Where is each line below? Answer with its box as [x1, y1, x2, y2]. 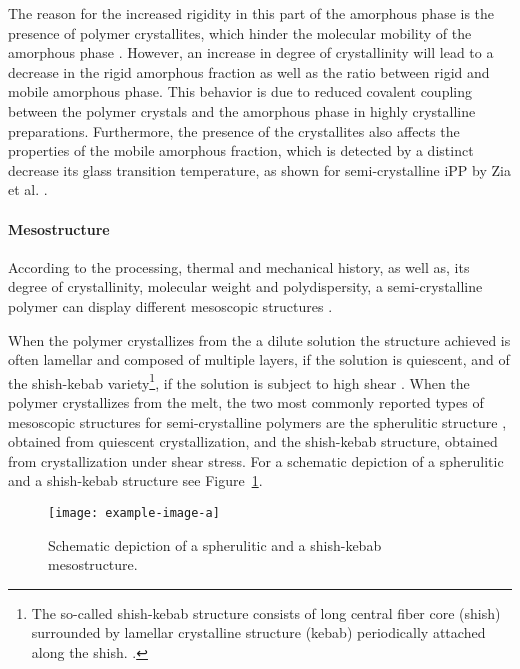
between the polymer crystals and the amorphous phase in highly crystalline [8, 100, 476, 121]
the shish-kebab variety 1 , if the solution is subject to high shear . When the [8, 369, 470, 393]
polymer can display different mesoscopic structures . [8, 295, 333, 316]
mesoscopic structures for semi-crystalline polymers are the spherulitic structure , [8, 411, 507, 432]
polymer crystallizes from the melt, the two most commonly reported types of [8, 391, 484, 412]
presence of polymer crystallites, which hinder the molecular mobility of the [8, 22, 472, 43]
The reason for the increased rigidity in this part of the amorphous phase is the [8, 3, 495, 23]
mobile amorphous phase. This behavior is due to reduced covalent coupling [8, 81, 472, 102]
